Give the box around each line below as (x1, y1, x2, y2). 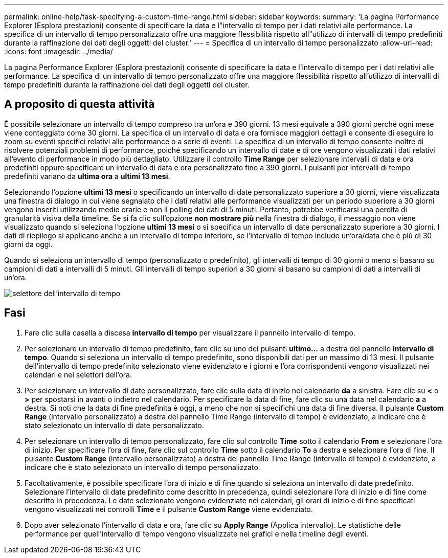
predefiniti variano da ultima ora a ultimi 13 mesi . (4, 171, 170, 181)
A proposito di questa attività (4, 98, 155, 111)
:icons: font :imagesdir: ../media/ (4, 47, 113, 56)
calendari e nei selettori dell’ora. (25, 370, 132, 379)
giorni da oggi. (4, 239, 53, 249)
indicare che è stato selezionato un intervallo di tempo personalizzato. (25, 462, 260, 472)
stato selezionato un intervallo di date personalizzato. (25, 420, 204, 430)
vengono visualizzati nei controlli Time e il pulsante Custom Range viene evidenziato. (25, 504, 313, 514)
